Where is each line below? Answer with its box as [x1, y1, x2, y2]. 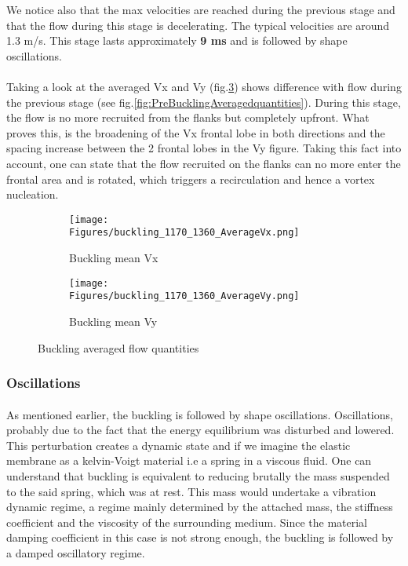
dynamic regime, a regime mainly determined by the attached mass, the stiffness [6, 498, 393, 515]
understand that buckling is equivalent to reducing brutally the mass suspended [6, 467, 390, 484]
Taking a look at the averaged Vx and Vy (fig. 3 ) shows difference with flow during [6, 78, 402, 94]
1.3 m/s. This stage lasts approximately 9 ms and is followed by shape [6, 32, 348, 49]
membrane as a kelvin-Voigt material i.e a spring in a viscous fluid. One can [6, 452, 372, 469]
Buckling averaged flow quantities [38, 339, 199, 356]
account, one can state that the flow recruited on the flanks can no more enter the [6, 155, 401, 171]
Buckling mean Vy [69, 312, 158, 329]
